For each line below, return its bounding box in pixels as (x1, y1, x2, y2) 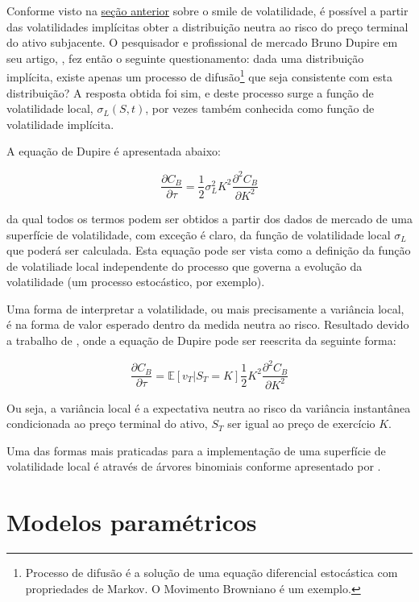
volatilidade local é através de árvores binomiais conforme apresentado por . (6, 458, 381, 475)
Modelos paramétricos (6, 505, 257, 538)
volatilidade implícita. (6, 115, 114, 132)
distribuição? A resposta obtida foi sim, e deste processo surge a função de (6, 84, 374, 101)
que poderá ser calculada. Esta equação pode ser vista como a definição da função (6, 242, 411, 259)
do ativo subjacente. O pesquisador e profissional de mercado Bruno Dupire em (6, 34, 398, 51)
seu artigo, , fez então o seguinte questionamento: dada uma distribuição (6, 49, 364, 66)
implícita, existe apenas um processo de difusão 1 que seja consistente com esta (6, 66, 393, 85)
